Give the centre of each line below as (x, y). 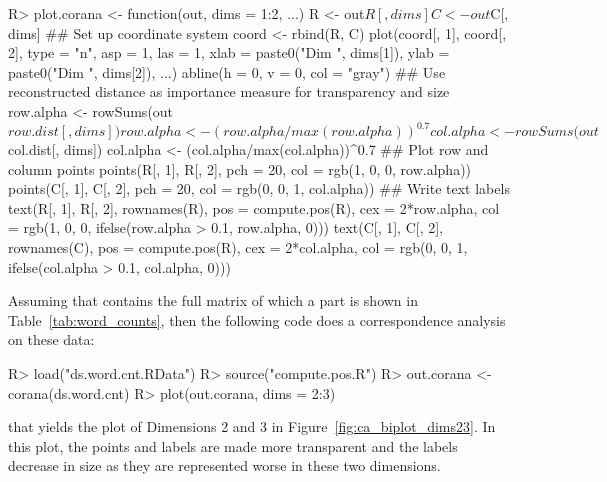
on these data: (51, 339)
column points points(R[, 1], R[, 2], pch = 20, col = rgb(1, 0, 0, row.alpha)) (240, 168)
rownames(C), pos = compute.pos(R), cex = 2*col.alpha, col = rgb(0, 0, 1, (238, 247)
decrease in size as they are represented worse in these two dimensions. (224, 465)
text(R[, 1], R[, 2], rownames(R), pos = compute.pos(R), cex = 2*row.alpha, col (254, 207)
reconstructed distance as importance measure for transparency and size (229, 91)
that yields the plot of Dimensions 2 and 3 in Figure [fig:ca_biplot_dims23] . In (252, 426)
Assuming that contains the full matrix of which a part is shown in (213, 300)
